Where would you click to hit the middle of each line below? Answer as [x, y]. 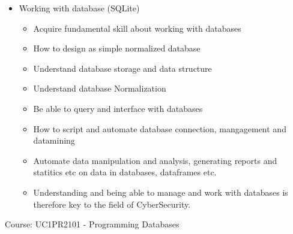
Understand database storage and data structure [122, 68]
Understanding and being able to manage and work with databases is [161, 192]
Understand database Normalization [100, 88]
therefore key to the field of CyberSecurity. [112, 204]
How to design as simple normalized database [117, 48]
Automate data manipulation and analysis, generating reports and [155, 160]
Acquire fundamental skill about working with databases [137, 28]
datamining [54, 140]
